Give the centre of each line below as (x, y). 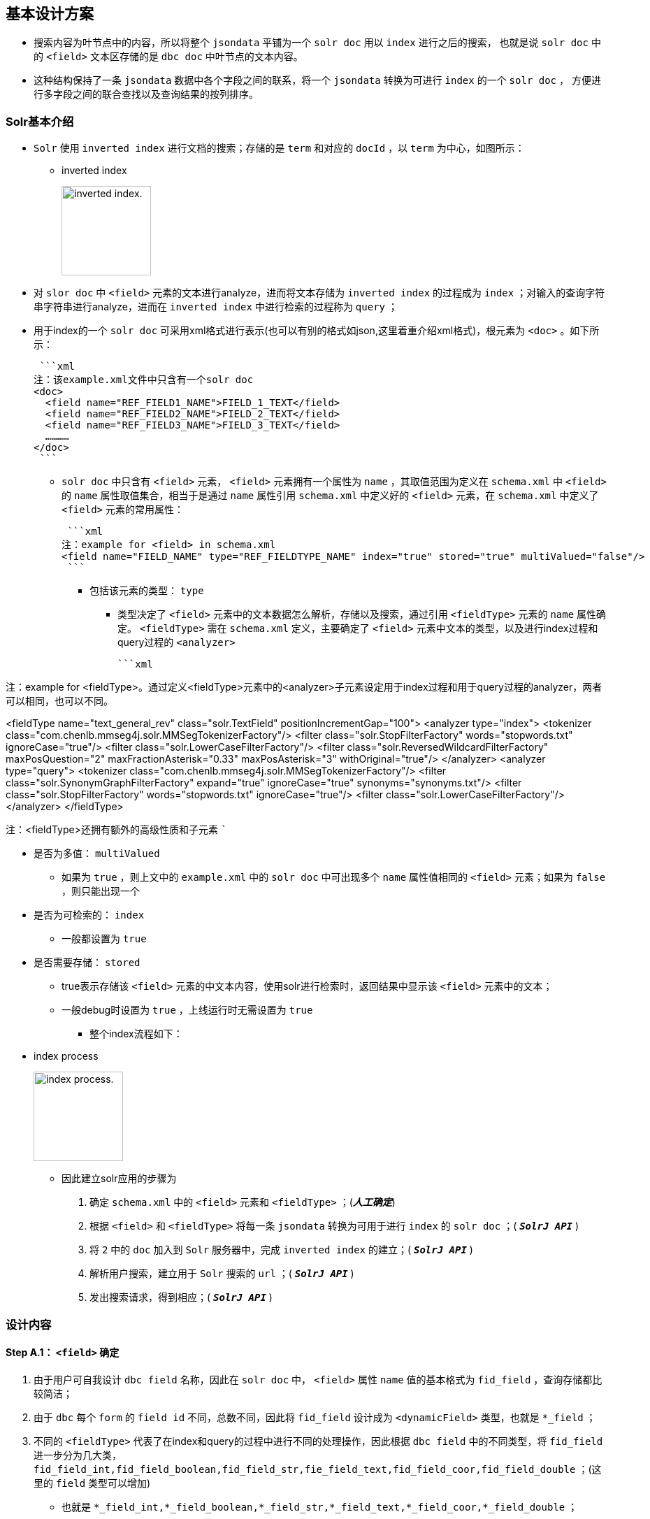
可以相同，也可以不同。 (59, 701)
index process (66, 1056)
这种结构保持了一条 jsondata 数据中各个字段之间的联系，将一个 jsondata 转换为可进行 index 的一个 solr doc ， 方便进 (317, 80)
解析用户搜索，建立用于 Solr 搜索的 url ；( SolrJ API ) (222, 1274)
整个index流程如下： (136, 1034)
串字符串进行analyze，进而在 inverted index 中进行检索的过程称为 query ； (216, 307)
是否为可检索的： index (89, 915)
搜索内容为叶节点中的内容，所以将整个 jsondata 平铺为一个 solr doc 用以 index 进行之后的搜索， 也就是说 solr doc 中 (317, 43)
